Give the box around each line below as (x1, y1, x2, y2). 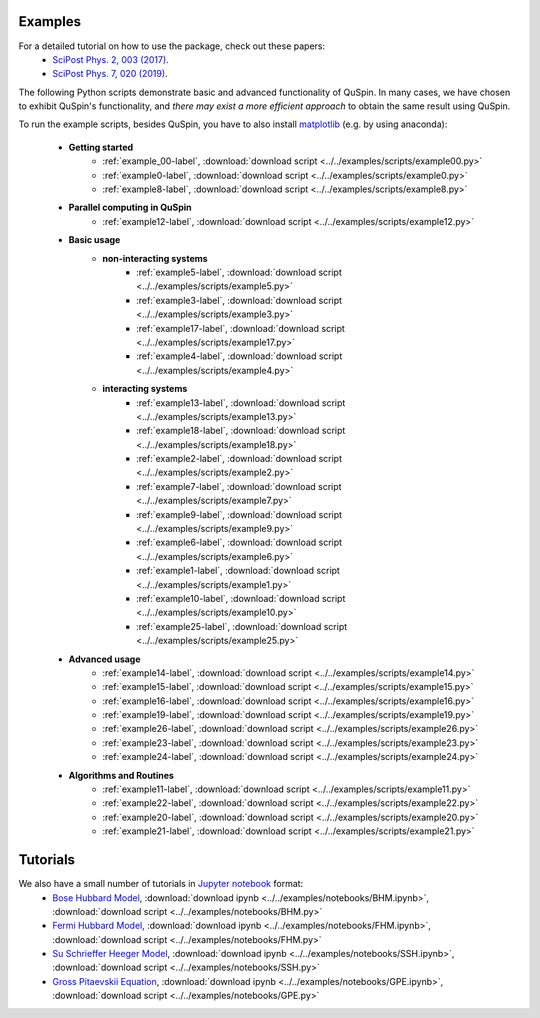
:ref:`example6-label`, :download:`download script (136, 536, 343, 549)
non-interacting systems (102, 252, 209, 264)
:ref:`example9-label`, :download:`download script (136, 508, 343, 520)
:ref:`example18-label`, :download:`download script (136, 425, 346, 437)
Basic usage (68, 234, 121, 246)
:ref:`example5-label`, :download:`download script (136, 266, 342, 278)
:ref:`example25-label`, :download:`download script (136, 620, 348, 632)
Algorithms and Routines (68, 769, 175, 781)
